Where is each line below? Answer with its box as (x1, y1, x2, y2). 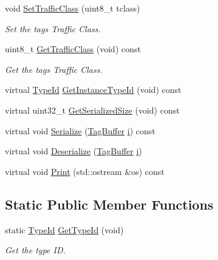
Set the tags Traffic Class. (5, 22, 101, 35)
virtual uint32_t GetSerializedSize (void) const (5, 103, 180, 116)
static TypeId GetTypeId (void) (5, 223, 124, 236)
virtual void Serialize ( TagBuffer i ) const (5, 124, 155, 137)
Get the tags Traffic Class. (5, 63, 103, 75)
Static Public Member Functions (5, 194, 214, 213)
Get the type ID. (5, 244, 66, 256)
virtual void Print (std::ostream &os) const (5, 165, 165, 177)
